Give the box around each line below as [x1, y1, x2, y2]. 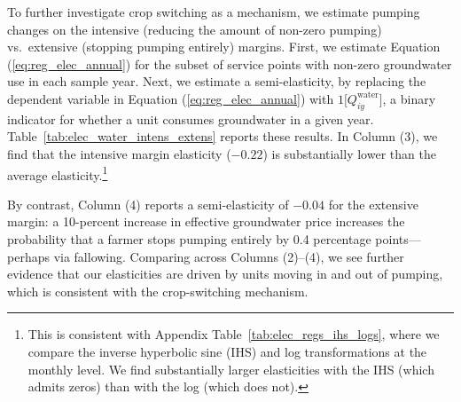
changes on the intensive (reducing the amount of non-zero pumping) [7, 20, 382, 38]
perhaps [7, 247, 50, 265]
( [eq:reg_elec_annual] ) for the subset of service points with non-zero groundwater [7, 54, 452, 73]
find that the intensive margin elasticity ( [7, 144, 231, 162]
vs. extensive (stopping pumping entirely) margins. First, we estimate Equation [7, 37, 441, 56]
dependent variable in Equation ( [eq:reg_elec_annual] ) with [7, 89, 334, 107]
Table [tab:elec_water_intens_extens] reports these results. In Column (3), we [7, 127, 438, 146]
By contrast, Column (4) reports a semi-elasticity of [7, 194, 289, 213]
